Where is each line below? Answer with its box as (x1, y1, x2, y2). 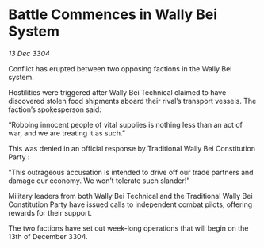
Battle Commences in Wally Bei (8, 6, 218, 24)
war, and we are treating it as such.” (8, 128, 125, 138)
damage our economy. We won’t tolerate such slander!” (8, 176, 190, 185)
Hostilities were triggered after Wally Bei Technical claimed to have (8, 87, 227, 97)
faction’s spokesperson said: (8, 105, 101, 114)
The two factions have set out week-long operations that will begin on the (8, 223, 249, 233)
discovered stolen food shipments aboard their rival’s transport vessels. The (8, 96, 257, 105)
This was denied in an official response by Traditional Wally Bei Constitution (8, 143, 256, 153)
